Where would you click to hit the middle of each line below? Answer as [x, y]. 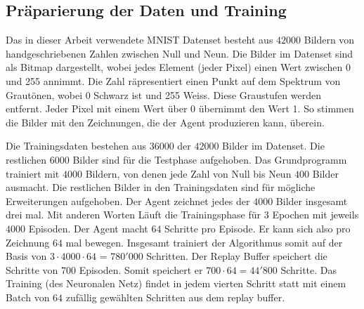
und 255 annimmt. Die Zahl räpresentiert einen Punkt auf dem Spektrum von [173, 80]
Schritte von [32, 269]
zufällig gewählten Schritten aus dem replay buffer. [175, 297]
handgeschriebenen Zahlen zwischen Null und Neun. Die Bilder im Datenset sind [180, 53]
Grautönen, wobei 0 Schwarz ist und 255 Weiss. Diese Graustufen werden [163, 94]
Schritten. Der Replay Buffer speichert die [237, 256]
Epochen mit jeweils [316, 215]
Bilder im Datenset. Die [273, 146]
